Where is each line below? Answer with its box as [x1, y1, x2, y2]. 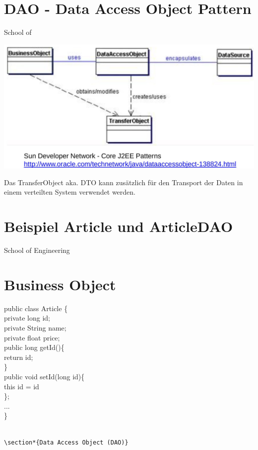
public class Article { [4, 303, 68, 313]
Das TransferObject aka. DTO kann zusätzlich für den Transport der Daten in [4, 177, 243, 187]
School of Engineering [4, 245, 70, 255]
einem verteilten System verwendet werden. [4, 187, 135, 197]
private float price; [4, 332, 60, 342]
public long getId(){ [4, 342, 64, 352]
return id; [4, 351, 33, 362]
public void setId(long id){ [4, 371, 85, 382]
